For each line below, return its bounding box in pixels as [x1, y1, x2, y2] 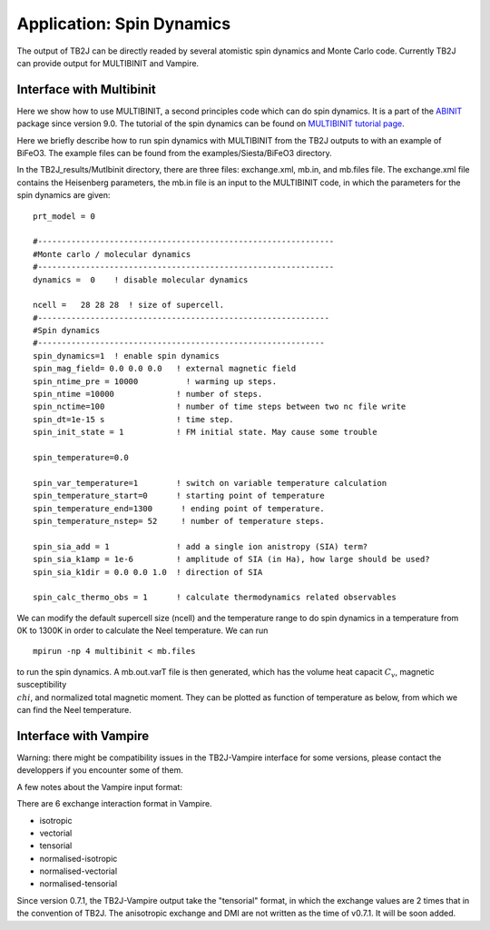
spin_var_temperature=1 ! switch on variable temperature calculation [33, 478, 387, 488]
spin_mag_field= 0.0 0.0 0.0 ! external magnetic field [33, 363, 297, 374]
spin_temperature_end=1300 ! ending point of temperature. [33, 503, 326, 513]
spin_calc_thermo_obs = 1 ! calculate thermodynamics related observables [33, 592, 397, 603]
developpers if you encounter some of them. [16, 765, 183, 776]
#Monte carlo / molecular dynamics [33, 249, 191, 259]
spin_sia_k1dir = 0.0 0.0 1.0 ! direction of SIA [33, 567, 263, 577]
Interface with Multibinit [16, 82, 156, 97]
